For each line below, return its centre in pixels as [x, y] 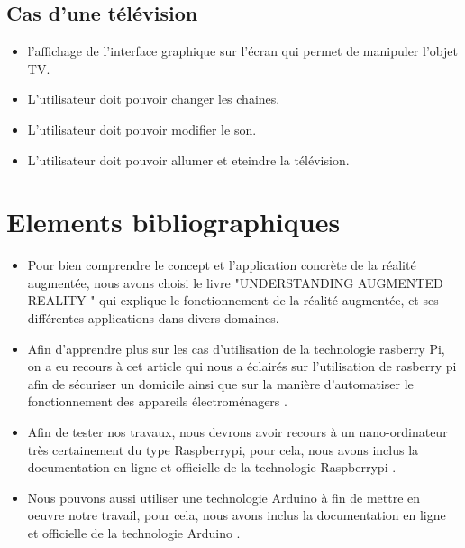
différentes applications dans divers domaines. [153, 318]
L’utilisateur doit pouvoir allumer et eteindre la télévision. [188, 159]
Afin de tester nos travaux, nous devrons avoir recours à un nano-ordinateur [237, 432]
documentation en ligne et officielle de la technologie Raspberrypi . [212, 467]
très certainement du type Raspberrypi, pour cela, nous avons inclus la [223, 449]
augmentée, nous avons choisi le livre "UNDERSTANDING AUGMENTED [235, 282]
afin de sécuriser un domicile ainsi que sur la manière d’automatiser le [220, 383]
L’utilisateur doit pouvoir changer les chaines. [154, 99]
